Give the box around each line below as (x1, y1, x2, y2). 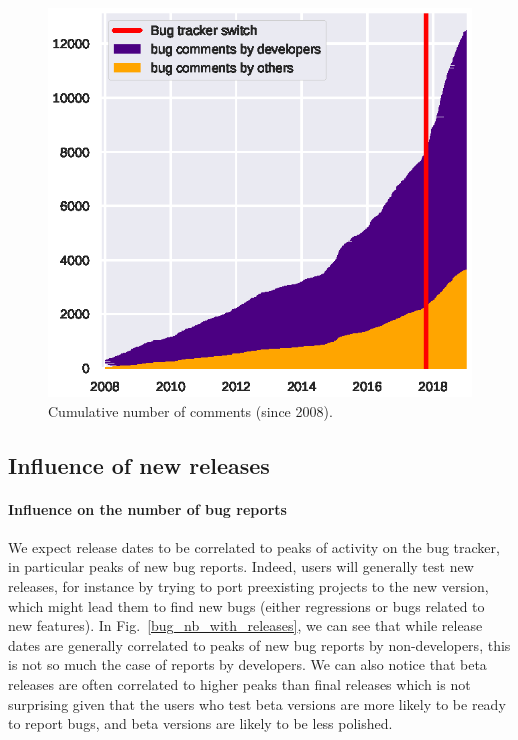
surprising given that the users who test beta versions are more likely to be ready (8, 693, 506, 714)
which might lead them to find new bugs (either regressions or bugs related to (8, 595, 485, 616)
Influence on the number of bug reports (8, 498, 287, 519)
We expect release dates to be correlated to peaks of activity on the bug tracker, (8, 536, 500, 557)
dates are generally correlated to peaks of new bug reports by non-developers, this (8, 634, 511, 655)
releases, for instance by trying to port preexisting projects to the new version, (8, 576, 489, 597)
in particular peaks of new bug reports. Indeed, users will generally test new (8, 556, 474, 577)
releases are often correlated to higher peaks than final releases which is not (8, 674, 471, 695)
